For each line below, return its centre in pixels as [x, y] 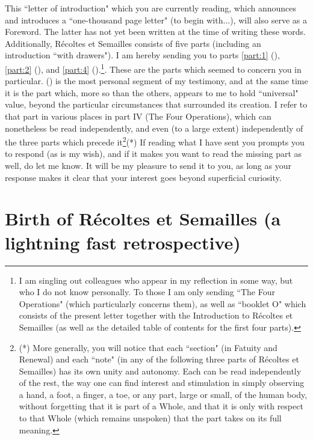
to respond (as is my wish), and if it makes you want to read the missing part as [153, 154]
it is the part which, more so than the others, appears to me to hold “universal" [152, 92]
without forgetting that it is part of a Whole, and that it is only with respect [161, 406]
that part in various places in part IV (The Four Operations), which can [138, 116]
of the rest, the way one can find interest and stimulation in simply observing [162, 383]
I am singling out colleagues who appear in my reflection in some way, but [156, 280]
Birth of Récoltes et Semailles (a [143, 218]
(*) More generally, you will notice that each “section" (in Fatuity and [148, 347]
